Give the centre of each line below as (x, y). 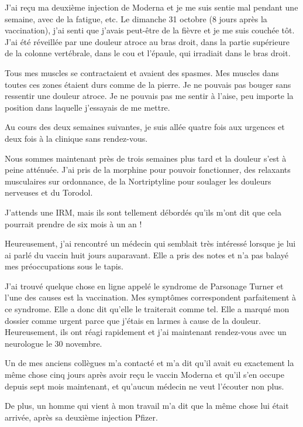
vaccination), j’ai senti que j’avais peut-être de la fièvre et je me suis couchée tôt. (150, 30)
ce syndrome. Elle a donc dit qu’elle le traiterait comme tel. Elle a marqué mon (147, 309)
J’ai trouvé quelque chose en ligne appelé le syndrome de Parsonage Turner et (144, 286)
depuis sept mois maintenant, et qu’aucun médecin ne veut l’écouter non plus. (144, 386)
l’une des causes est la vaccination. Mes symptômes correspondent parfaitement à (151, 297)
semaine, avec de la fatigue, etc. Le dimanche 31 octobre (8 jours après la (136, 18)
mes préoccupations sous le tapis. (64, 266)
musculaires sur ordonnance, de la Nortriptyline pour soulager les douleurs (138, 181)
